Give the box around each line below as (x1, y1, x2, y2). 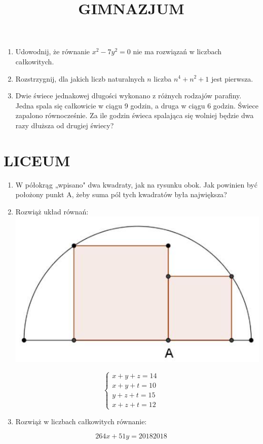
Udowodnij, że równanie (15, 46, 90, 57)
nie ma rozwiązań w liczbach (133, 46, 222, 57)
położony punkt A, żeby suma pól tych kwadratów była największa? (15, 189, 227, 200)
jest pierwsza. (211, 73, 253, 84)
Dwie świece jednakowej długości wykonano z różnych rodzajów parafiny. (15, 90, 242, 101)
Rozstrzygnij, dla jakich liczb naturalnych (15, 73, 145, 84)
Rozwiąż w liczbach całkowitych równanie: (15, 416, 147, 426)
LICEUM (4, 150, 70, 170)
